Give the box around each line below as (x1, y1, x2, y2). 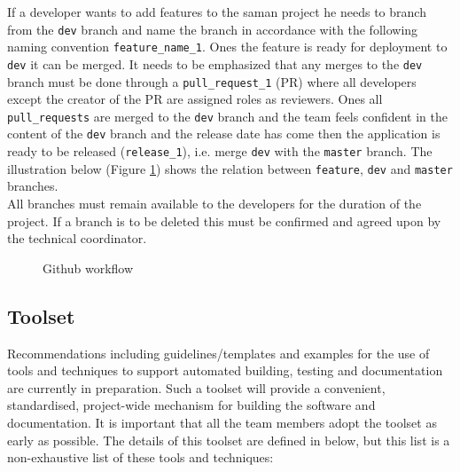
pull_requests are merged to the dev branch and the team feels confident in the (7, 106, 448, 125)
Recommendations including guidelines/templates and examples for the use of (7, 343, 430, 362)
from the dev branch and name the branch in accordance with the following (7, 20, 418, 38)
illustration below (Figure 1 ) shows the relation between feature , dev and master (7, 159, 453, 177)
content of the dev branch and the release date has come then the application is (7, 124, 441, 143)
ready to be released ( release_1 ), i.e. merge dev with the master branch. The (7, 142, 433, 161)
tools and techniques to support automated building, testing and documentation (7, 361, 443, 380)
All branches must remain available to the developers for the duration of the (7, 194, 422, 213)
